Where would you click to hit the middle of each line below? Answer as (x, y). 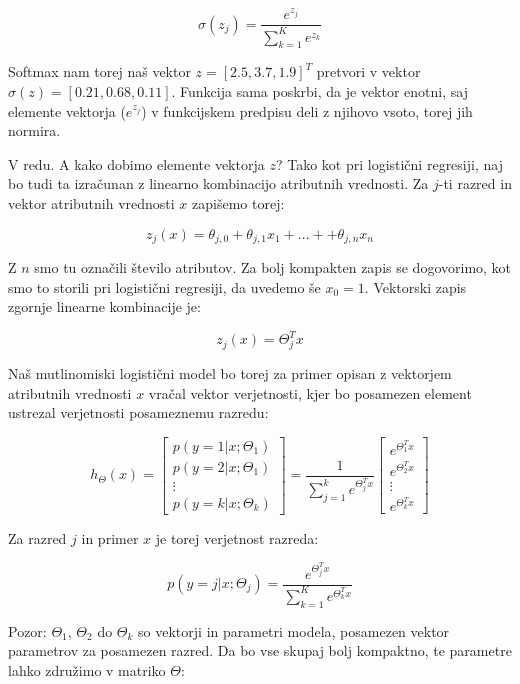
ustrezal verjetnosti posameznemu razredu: (138, 412)
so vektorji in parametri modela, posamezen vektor (294, 630)
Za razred (37, 537)
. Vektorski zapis (415, 286)
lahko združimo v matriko (87, 669)
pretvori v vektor (368, 71)
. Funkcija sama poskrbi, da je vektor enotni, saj (319, 90)
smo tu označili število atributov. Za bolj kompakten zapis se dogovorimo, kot (273, 266)
